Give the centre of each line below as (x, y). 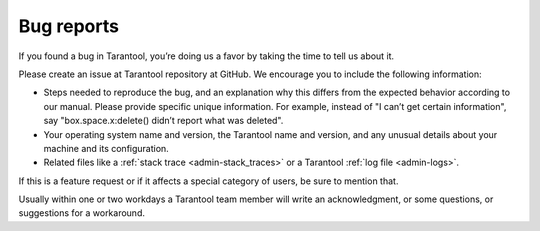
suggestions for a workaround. (81, 213)
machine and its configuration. (106, 148)
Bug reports (69, 26)
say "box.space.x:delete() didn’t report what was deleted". (163, 121)
